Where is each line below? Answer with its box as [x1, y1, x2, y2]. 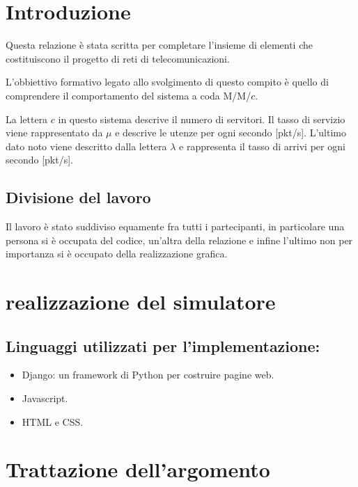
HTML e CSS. [22, 414, 84, 429]
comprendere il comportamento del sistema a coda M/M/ [6, 88, 251, 102]
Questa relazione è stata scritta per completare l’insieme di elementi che [6, 38, 313, 52]
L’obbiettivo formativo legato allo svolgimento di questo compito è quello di [6, 74, 329, 89]
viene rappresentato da [6, 125, 103, 140]
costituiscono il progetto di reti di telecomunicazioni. [6, 51, 230, 65]
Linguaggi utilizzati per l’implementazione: [6, 335, 320, 356]
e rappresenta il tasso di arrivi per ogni [179, 138, 345, 153]
